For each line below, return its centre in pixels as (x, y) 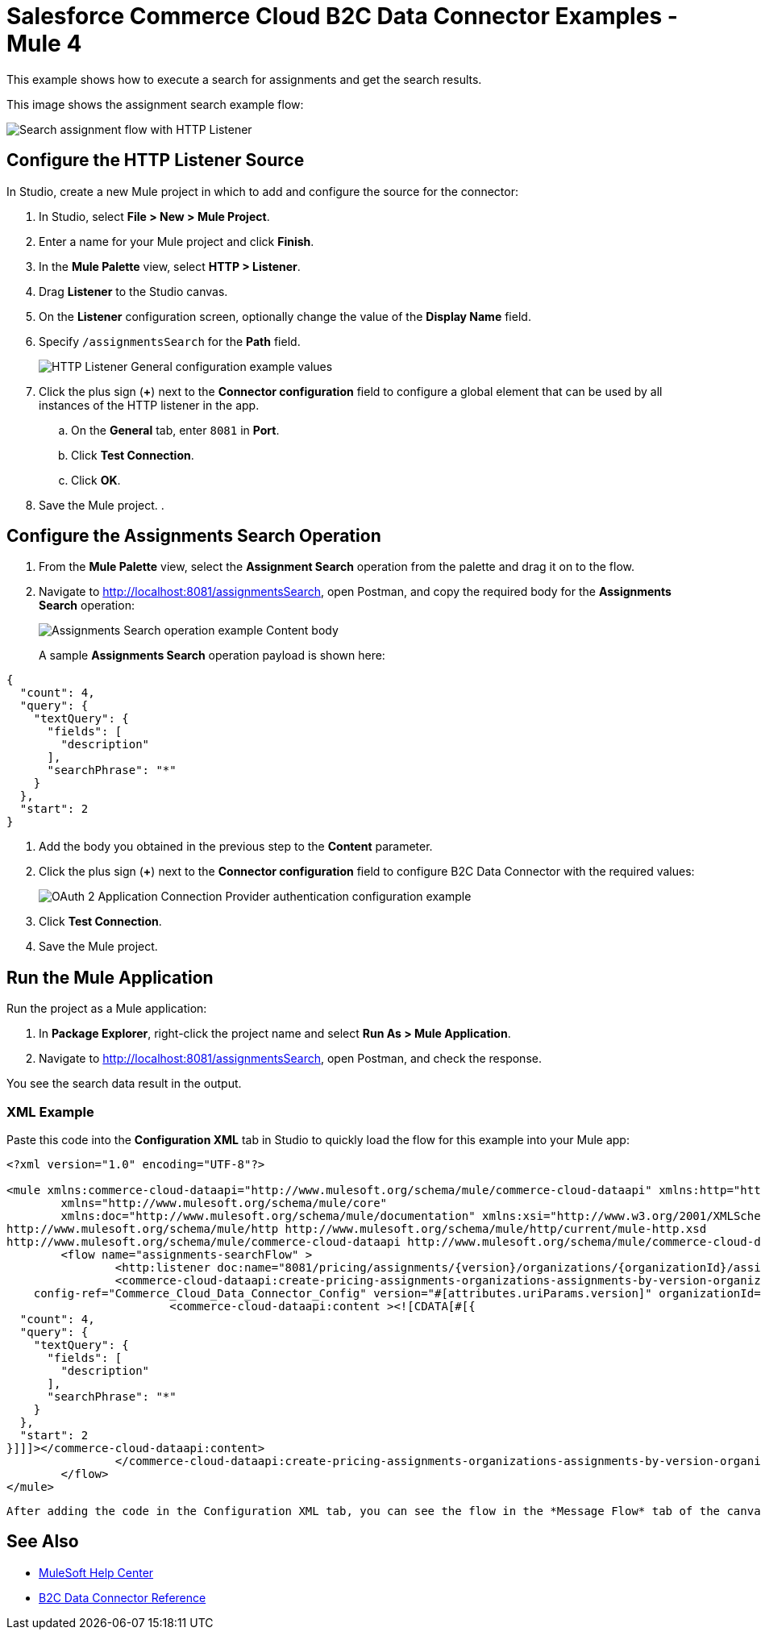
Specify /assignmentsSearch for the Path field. (170, 341)
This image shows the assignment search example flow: (155, 104)
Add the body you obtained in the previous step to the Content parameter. (236, 847)
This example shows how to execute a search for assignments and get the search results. (244, 79)
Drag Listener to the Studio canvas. (133, 291)
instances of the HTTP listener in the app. (149, 405)
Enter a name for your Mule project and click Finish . (177, 241)
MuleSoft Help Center (96, 1572)
